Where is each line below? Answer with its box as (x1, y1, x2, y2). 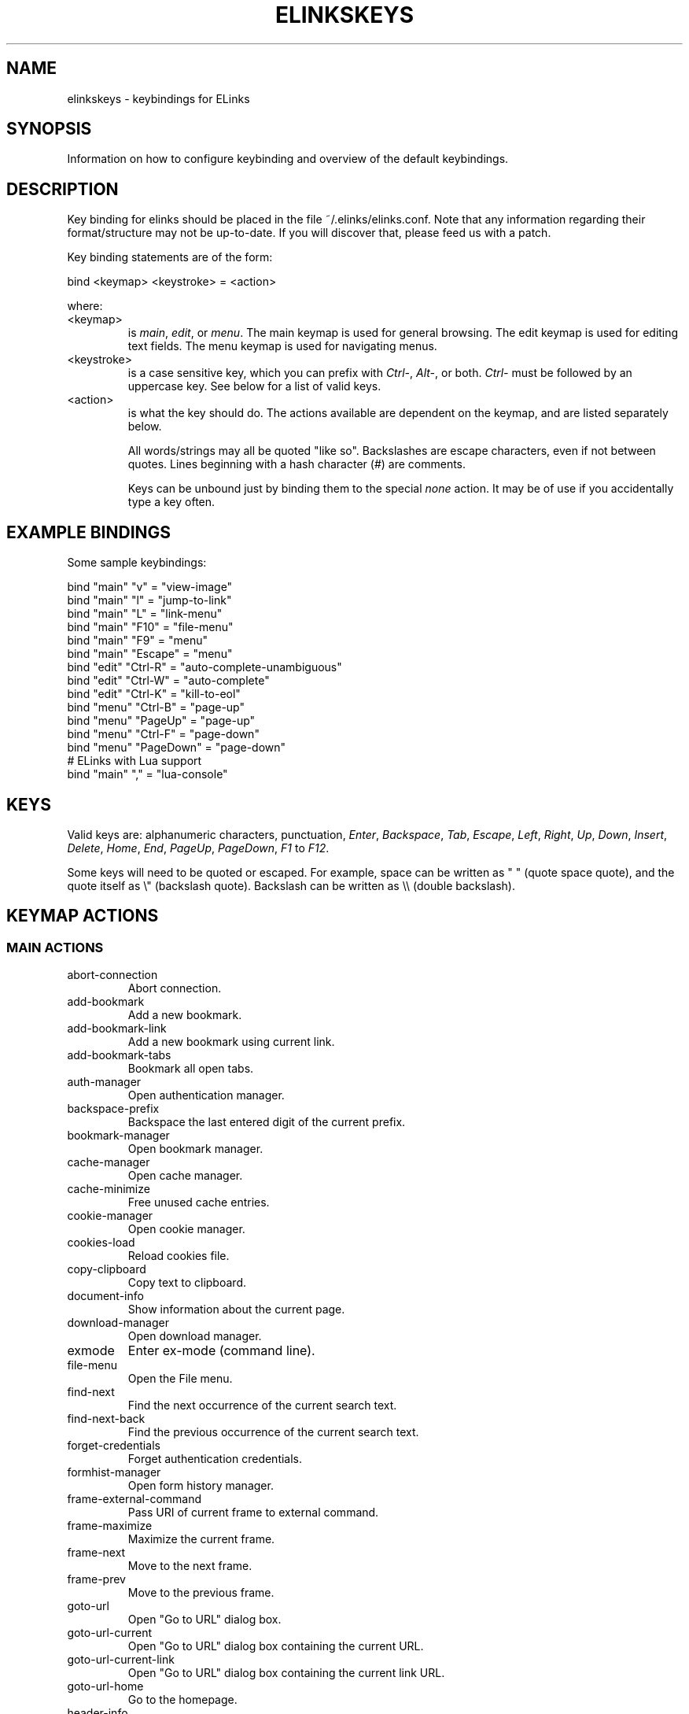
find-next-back (67, 1412, 146, 1426)
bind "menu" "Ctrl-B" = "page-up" (67, 700, 245, 715)
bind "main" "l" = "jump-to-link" (67, 593, 232, 608)
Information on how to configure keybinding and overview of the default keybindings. (67, 152, 509, 166)
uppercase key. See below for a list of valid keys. (127, 379, 381, 393)
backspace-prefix (67, 1102, 160, 1116)
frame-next (67, 1546, 126, 1560)
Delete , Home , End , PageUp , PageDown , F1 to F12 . (67, 840, 330, 855)
